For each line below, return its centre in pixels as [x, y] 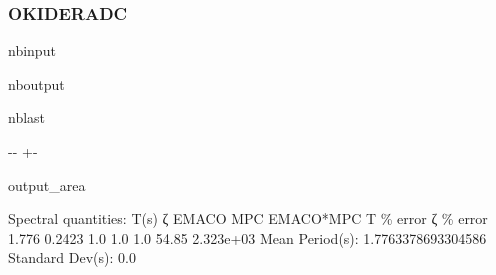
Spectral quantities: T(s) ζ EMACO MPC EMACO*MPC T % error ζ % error [248, 218]
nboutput [36, 83]
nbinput [32, 50]
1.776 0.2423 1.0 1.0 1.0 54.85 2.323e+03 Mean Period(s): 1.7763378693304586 [247, 237]
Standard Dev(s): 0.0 [72, 257]
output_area [47, 184]
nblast [27, 117]
